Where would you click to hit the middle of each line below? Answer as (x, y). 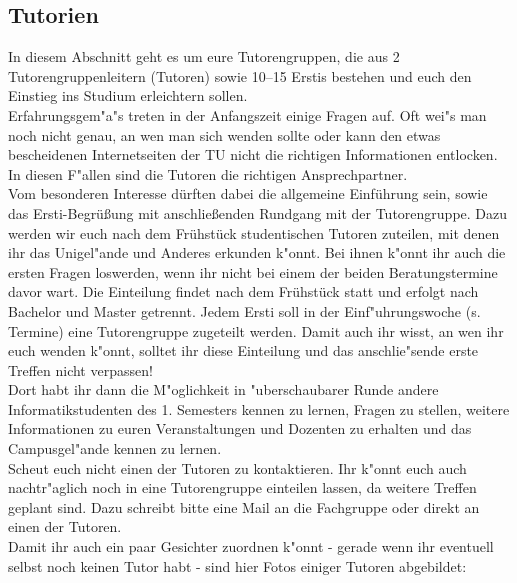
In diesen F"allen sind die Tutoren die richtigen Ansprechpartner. (208, 173)
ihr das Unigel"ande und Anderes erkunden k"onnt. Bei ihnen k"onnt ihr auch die (257, 252)
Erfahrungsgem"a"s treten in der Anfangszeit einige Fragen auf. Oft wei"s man (247, 114)
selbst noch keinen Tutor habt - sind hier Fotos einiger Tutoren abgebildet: (237, 565)
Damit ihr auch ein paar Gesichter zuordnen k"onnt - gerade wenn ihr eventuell (251, 546)
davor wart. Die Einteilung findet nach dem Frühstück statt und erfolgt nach (243, 291)
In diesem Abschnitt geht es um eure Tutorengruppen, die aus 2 (204, 56)
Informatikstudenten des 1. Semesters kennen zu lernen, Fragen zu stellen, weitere (259, 408)
